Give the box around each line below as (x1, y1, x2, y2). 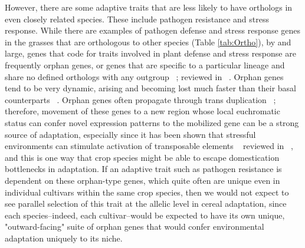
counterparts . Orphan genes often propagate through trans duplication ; (5, 93, 276, 105)
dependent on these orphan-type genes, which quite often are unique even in (5, 174, 280, 186)
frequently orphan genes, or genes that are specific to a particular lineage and (5, 58, 285, 71)
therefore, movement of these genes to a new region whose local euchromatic (5, 105, 280, 117)
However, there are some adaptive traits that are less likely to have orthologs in (5, 1, 293, 13)
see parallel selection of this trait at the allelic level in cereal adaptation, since (5, 197, 287, 210)
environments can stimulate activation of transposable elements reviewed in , (5, 140, 293, 152)
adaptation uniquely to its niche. (5, 232, 123, 244)
